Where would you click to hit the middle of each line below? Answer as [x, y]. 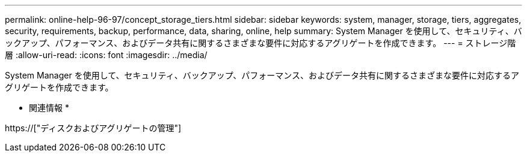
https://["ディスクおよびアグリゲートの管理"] [93, 128]
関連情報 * [49, 108]
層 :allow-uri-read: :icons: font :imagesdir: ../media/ [106, 55]
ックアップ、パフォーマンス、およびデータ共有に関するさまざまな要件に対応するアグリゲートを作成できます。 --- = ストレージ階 [260, 43]
